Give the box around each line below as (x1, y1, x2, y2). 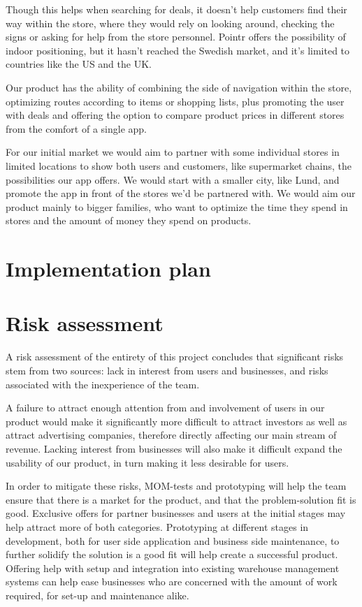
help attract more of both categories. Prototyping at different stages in (6, 519, 309, 534)
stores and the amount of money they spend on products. (6, 213, 252, 228)
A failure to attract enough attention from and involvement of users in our (6, 400, 325, 415)
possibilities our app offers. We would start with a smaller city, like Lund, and (6, 172, 340, 187)
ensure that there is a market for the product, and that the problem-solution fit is (6, 492, 356, 506)
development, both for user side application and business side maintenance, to (6, 533, 340, 548)
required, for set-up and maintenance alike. (6, 587, 189, 602)
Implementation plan (6, 254, 211, 283)
